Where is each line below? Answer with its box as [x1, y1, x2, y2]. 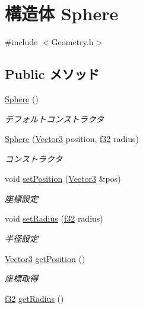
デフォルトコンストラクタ [5, 112, 104, 125]
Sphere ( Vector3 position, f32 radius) [5, 133, 139, 145]
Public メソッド [5, 65, 100, 83]
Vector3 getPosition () [5, 252, 85, 264]
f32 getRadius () [5, 292, 64, 304]
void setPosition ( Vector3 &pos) [5, 172, 121, 185]
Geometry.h [51, 36, 94, 48]
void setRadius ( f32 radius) [5, 212, 103, 225]
